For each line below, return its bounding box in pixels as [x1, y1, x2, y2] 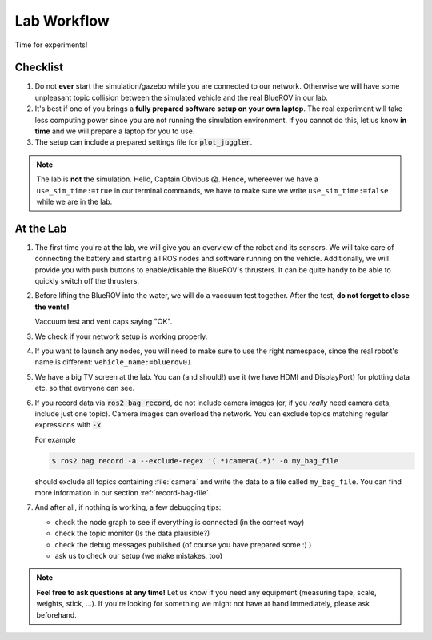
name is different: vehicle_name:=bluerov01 [34, 357, 192, 367]
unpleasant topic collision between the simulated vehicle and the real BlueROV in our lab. [34, 93, 328, 102]
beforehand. [36, 610, 78, 619]
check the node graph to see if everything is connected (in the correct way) [54, 517, 305, 527]
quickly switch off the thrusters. [34, 276, 140, 286]
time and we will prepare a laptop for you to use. [34, 126, 195, 136]
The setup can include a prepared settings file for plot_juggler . [34, 137, 253, 147]
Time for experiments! [14, 40, 88, 50]
